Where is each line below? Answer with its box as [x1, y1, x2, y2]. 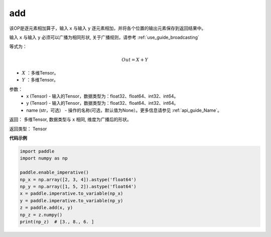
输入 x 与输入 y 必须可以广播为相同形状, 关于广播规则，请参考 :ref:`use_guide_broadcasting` [9, 34, 199, 40]
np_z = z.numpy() [20, 212, 63, 217]
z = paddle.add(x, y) [20, 205, 73, 211]
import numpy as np [20, 155, 68, 161]
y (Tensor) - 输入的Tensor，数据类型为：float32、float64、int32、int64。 [26, 100, 179, 106]
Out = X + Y [121, 57, 148, 62]
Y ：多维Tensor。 [22, 77, 59, 83]
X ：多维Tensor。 [22, 69, 59, 75]
